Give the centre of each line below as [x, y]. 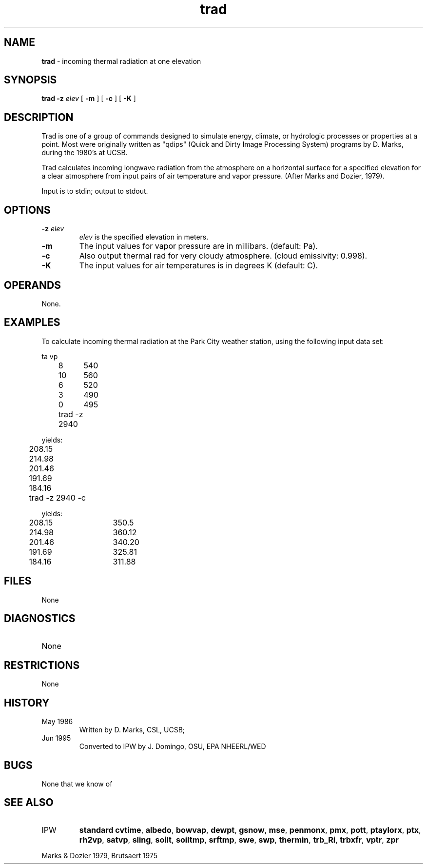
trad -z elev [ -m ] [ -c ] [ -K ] [89, 99]
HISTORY [27, 703]
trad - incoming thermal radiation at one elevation [121, 61]
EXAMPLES [32, 323]
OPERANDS [32, 285]
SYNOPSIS [30, 80]
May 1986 [57, 722]
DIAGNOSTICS [40, 619]
